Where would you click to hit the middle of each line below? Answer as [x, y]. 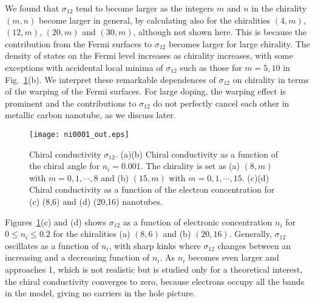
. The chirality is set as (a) [190, 166]
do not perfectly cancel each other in [221, 103]
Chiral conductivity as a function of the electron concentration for [152, 189]
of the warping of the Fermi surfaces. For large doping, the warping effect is [145, 91]
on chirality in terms [271, 79]
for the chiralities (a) [92, 234]
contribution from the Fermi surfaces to [79, 43]
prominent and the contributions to [71, 103]
